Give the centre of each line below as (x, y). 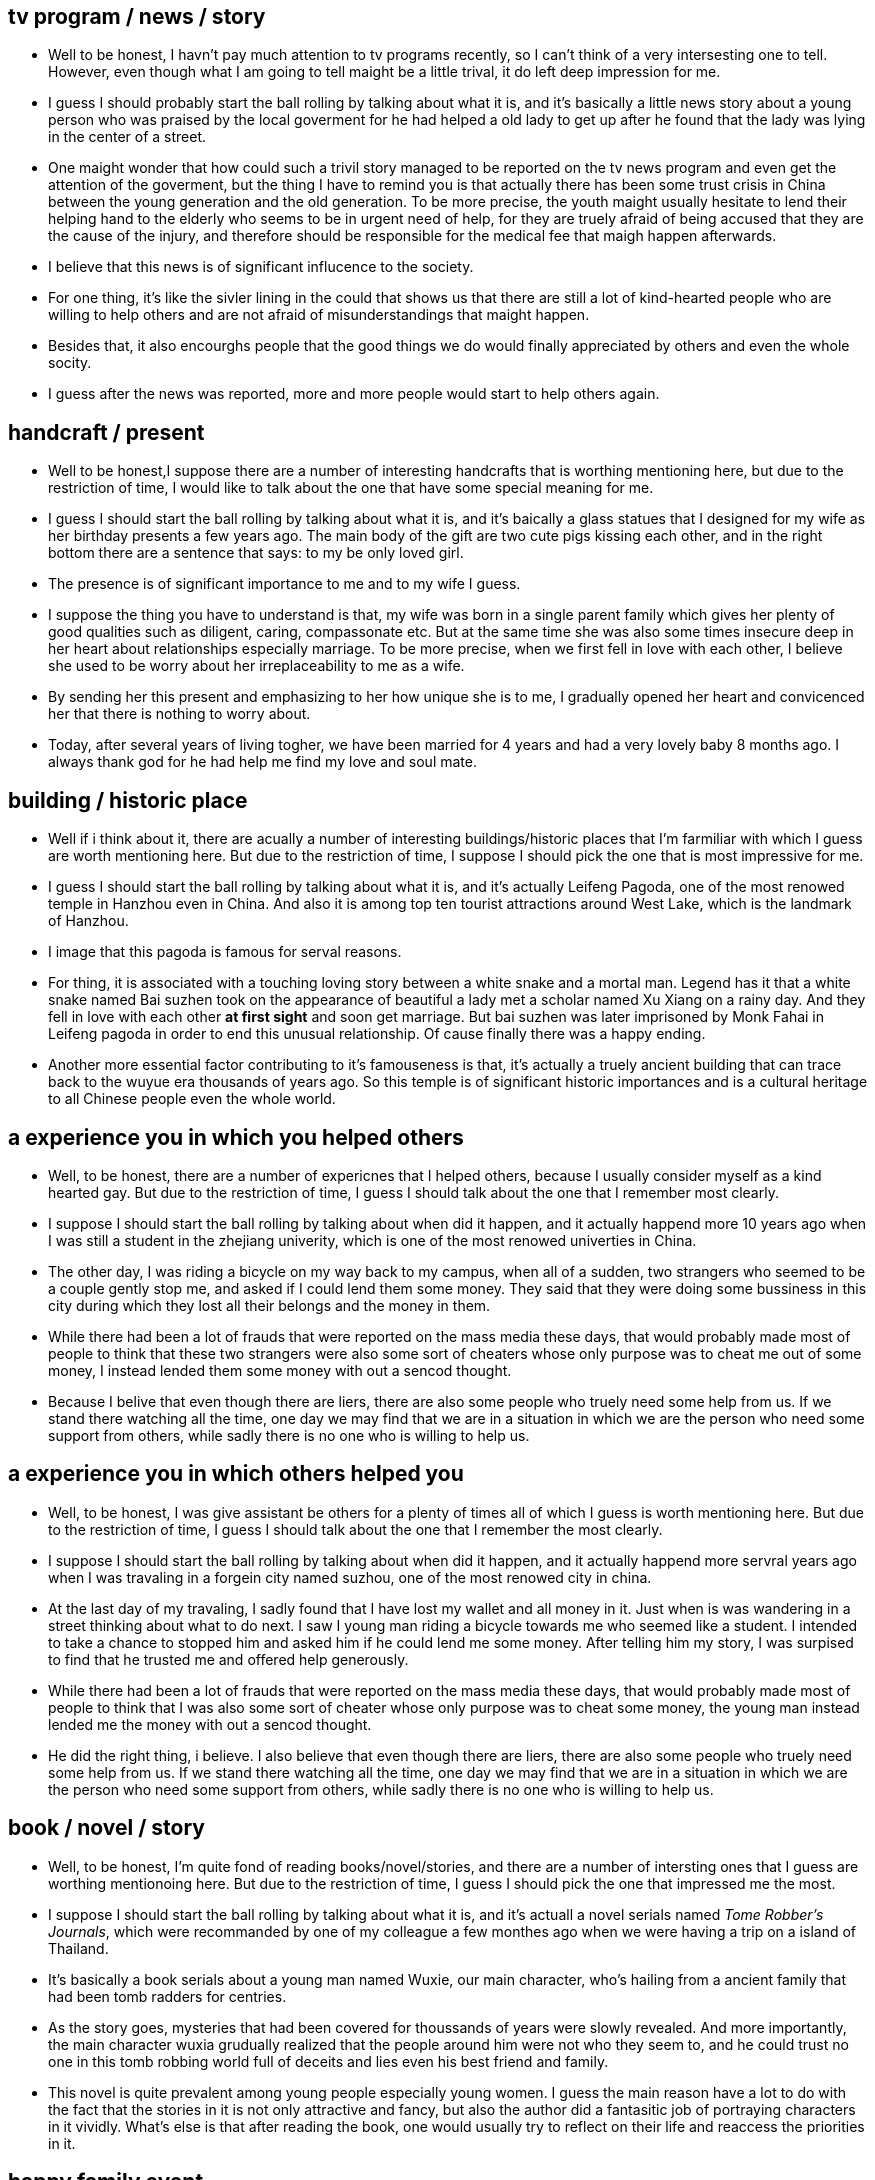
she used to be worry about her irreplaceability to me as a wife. (256, 666)
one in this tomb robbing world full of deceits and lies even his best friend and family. (328, 2061)
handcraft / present (106, 432)
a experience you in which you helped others (236, 1137)
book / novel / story (107, 1828)
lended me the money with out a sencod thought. (210, 1724)
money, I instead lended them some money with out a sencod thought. (280, 1370)
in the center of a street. (127, 137)
